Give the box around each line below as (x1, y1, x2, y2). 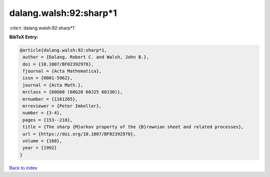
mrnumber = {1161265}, (22, 96, 78, 102)
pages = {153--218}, (22, 117, 73, 123)
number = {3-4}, (22, 110, 62, 116)
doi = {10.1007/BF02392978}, (22, 61, 94, 67)
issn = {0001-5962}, (22, 75, 73, 81)
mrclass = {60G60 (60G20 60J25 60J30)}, (22, 89, 123, 95)
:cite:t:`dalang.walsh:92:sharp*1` (9, 25, 76, 31)
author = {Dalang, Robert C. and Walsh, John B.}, (22, 54, 149, 60)
